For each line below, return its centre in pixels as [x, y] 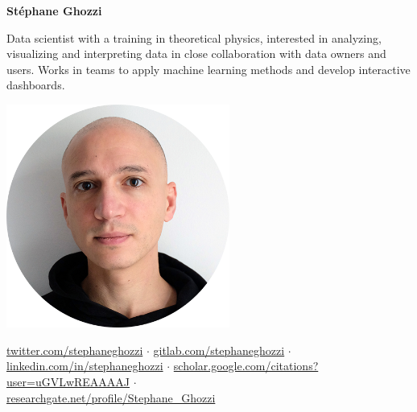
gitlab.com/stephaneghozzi [219, 350]
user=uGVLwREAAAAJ [68, 381]
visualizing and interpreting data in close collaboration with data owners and [196, 54]
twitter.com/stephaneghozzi [75, 350]
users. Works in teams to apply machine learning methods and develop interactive [208, 69]
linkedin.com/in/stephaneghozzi [85, 366]
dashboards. [36, 85]
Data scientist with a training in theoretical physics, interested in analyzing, [194, 37]
